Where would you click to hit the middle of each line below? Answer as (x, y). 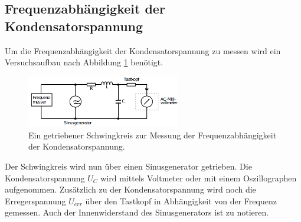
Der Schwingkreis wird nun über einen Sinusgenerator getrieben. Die (128, 166)
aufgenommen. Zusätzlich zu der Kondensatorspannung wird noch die (130, 189)
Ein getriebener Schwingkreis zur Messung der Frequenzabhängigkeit (153, 135)
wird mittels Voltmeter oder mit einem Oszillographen (199, 178)
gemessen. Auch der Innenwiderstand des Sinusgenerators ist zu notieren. (137, 212)
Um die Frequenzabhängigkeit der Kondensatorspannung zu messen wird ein (143, 50)
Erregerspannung (35, 201)
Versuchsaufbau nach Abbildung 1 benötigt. (84, 62)
